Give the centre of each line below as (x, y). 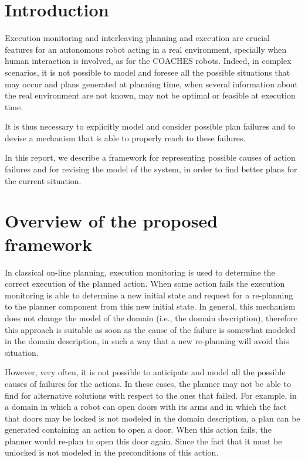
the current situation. (43, 180)
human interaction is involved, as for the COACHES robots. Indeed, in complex (148, 61)
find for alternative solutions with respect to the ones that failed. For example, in (151, 395)
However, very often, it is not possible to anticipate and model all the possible (145, 372)
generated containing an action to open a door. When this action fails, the (138, 429)
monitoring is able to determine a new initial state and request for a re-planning (149, 295)
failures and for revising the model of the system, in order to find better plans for (151, 169)
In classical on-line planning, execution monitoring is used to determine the (140, 272)
